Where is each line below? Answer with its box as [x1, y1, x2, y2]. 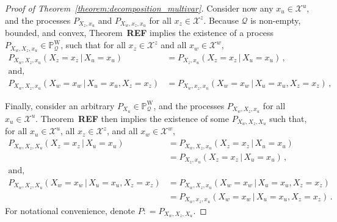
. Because [203, 13, 239, 26]
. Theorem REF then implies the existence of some [35, 112, 229, 124]
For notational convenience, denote [5, 204, 135, 217]
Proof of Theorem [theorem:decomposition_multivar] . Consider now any [5, 2, 274, 14]
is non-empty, [250, 13, 301, 26]
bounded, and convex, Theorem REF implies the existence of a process [5, 26, 274, 39]
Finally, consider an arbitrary [5, 99, 115, 112]
